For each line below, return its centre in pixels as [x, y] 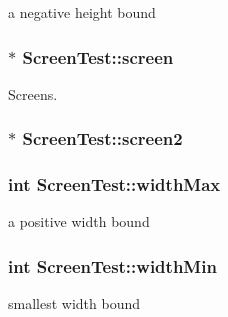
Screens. [33, 93]
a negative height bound [82, 12]
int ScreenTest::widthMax [114, 184]
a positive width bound [79, 221]
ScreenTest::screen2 [102, 138]
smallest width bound [74, 303]
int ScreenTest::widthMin [112, 265]
